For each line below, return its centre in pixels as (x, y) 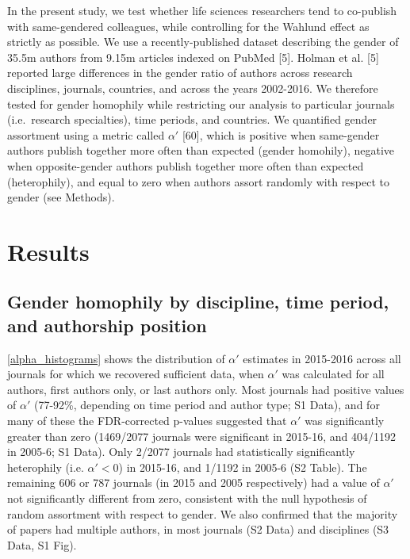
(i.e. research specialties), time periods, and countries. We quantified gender (192, 119)
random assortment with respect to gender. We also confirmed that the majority (203, 513)
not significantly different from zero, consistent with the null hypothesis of (187, 498)
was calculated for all (333, 374)
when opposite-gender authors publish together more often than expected (186, 165)
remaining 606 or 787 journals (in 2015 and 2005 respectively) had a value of (194, 482)
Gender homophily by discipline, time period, (198, 302)
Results (48, 251)
